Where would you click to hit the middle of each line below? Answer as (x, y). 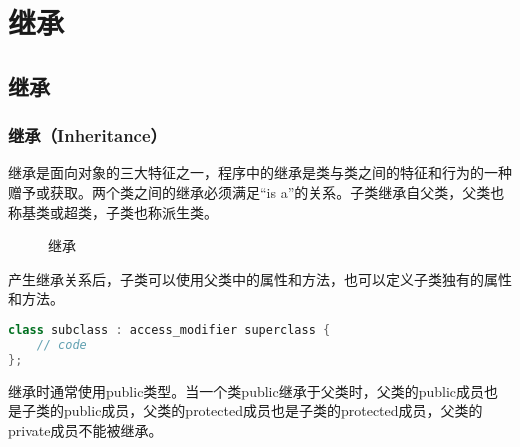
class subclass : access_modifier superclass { (169, 329)
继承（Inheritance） (87, 135)
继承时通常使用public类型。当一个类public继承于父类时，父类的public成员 (246, 390)
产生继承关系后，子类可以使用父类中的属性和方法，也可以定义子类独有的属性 (260, 278)
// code (61, 344)
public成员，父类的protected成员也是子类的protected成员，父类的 (273, 410)
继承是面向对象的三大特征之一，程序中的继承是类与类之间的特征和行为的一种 (260, 172)
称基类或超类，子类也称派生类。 (113, 211)
